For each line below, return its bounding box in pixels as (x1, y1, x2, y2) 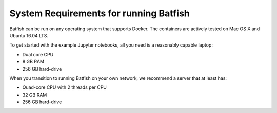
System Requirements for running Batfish (9, 8, 190, 19)
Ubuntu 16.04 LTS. (9, 32, 49, 38)
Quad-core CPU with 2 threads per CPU (22, 84, 107, 91)
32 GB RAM (22, 92, 47, 98)
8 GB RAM (22, 59, 45, 65)
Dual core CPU (22, 51, 54, 57)
